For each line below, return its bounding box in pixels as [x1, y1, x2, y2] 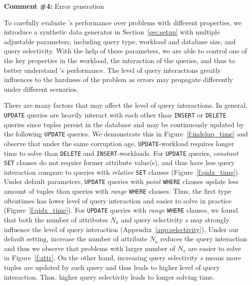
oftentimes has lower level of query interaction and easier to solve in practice [4, 195, 232, 205]
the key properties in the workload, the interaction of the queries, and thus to [4, 55, 235, 65]
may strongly [190, 215, 230, 225]
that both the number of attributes [4, 215, 108, 225]
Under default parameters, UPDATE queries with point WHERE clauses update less [4, 176, 239, 186]
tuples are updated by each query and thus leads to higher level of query [4, 262, 220, 272]
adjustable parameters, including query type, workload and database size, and [4, 36, 236, 46]
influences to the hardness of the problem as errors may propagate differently [4, 74, 233, 84]
